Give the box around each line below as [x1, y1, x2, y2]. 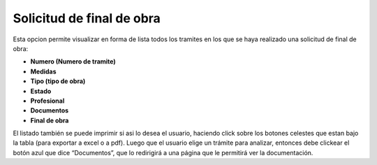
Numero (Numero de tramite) [30, 57, 117, 66]
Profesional [30, 96, 65, 105]
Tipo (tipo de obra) [30, 77, 86, 85]
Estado [30, 87, 52, 95]
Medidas [30, 67, 57, 76]
